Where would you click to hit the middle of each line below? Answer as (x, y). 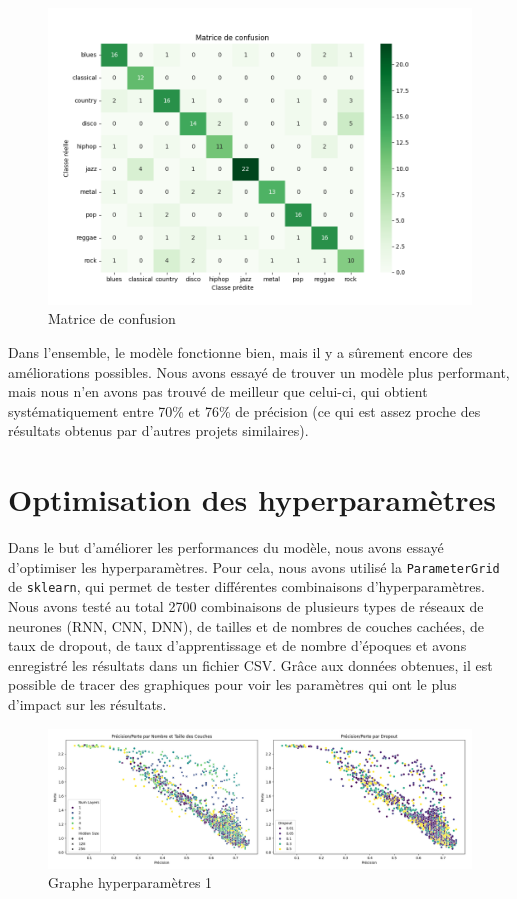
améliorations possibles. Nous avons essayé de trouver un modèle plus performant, (259, 371)
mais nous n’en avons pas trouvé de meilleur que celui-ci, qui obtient (218, 391)
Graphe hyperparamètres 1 (130, 882)
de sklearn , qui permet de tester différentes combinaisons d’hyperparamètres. (246, 586)
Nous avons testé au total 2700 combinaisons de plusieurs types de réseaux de (246, 605)
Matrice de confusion (112, 318)
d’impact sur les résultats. (87, 703)
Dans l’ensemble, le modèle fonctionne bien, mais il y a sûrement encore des (240, 351)
